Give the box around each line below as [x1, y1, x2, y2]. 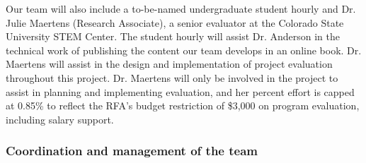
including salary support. [6, 111, 114, 126]
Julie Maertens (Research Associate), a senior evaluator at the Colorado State [6, 15, 344, 30]
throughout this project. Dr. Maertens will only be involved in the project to [6, 70, 338, 85]
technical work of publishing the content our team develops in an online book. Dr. [6, 42, 362, 57]
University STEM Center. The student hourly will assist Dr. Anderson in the [6, 29, 341, 44]
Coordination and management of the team [6, 142, 258, 159]
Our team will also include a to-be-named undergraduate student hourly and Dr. [6, 1, 356, 16]
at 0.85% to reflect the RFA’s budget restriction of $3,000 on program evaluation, [6, 98, 360, 113]
